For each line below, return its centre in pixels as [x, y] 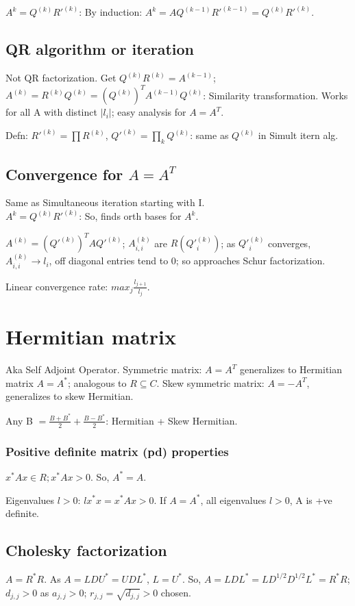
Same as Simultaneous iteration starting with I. [105, 202]
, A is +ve [311, 500]
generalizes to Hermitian [291, 369]
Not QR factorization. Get [61, 78]
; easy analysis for [149, 112]
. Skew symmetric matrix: [210, 382]
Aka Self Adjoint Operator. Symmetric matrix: [104, 369]
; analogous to [97, 382]
